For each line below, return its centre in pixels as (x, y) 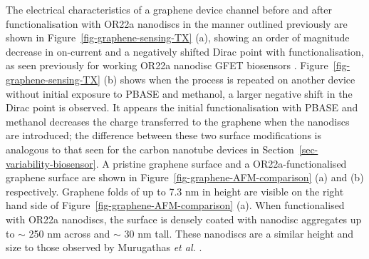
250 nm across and (69, 233)
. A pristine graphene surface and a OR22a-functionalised (221, 163)
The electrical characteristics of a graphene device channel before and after (169, 9)
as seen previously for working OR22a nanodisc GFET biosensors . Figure (167, 65)
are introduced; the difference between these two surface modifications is (163, 135)
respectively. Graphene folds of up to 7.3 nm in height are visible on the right (175, 191)
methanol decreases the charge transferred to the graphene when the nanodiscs (178, 121)
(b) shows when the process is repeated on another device (229, 79)
